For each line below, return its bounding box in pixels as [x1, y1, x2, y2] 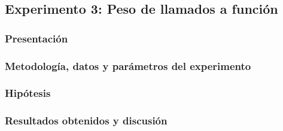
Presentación [5, 31, 68, 45]
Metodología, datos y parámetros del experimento [5, 58, 251, 73]
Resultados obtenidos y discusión [5, 113, 168, 128]
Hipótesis [5, 86, 51, 100]
